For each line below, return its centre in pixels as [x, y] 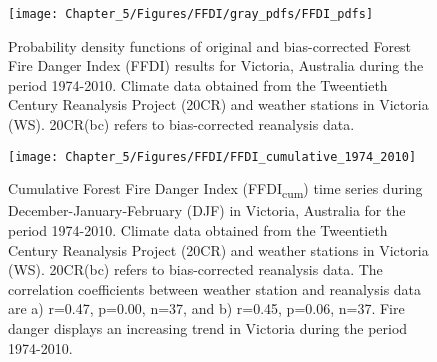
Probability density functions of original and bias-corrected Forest [210, 45]
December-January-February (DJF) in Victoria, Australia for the [207, 210]
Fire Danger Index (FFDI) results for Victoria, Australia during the [216, 65]
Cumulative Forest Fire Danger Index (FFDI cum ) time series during [215, 190]
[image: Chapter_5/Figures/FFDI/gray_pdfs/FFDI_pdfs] [191, 14]
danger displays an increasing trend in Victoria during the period [208, 327]
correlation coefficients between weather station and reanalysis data [215, 288]
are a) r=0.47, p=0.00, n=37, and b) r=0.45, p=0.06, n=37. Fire [206, 308]
